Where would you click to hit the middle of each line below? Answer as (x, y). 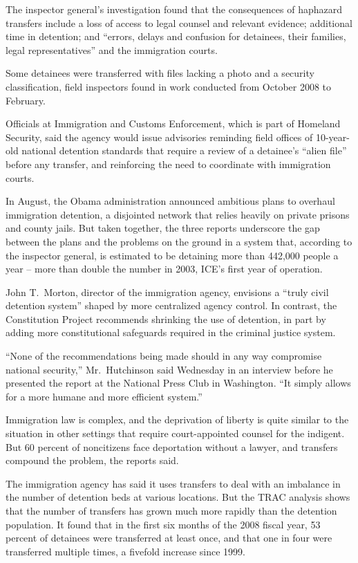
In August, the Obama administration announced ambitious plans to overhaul (170, 201)
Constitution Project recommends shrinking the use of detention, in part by (166, 319)
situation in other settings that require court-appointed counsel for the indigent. (175, 433)
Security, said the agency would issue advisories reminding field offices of (159, 137)
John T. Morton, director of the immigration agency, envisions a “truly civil (167, 292)
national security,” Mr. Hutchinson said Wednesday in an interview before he (169, 369)
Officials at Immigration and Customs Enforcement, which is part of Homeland (173, 123)
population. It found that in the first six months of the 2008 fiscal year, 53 (163, 524)
